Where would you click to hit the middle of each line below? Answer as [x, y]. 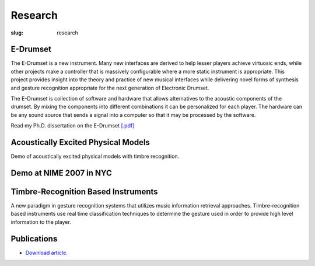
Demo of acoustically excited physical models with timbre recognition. [95, 156]
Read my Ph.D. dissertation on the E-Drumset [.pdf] [73, 126]
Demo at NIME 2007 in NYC [61, 173]
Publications [34, 239]
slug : [17, 33]
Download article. [47, 253]
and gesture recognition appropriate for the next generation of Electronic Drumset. [110, 88]
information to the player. [41, 222]
